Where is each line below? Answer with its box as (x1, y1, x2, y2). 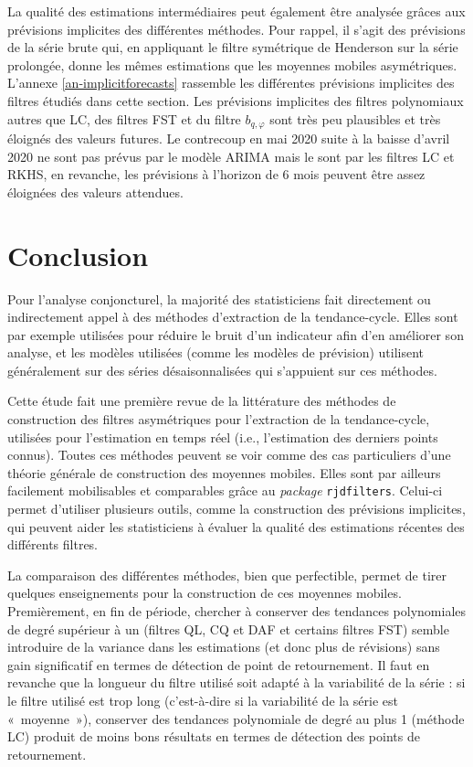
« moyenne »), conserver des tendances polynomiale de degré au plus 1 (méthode (7, 708, 465, 728)
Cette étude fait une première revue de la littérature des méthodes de (7, 391, 396, 410)
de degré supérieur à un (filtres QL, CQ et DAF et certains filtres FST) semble (7, 619, 449, 638)
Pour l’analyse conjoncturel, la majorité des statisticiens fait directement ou (7, 289, 431, 308)
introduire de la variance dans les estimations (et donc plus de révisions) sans (7, 637, 440, 656)
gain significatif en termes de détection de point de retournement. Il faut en (7, 655, 430, 674)
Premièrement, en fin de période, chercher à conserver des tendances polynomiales (7, 602, 467, 621)
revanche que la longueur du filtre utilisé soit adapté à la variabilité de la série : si (7, 673, 466, 692)
